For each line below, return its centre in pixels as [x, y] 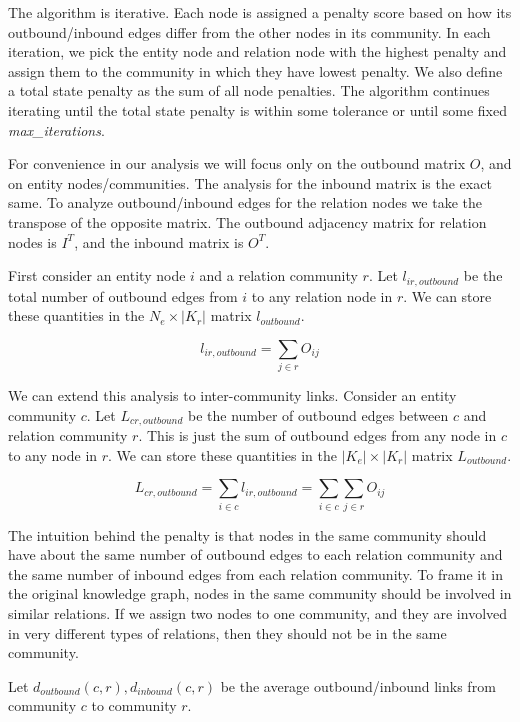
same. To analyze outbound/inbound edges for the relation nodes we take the [245, 202]
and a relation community [278, 275]
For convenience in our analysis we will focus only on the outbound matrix [237, 163]
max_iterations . [56, 129]
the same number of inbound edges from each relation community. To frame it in [255, 573]
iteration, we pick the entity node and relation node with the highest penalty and [257, 51]
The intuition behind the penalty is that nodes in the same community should [247, 534]
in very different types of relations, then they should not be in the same [227, 632]
